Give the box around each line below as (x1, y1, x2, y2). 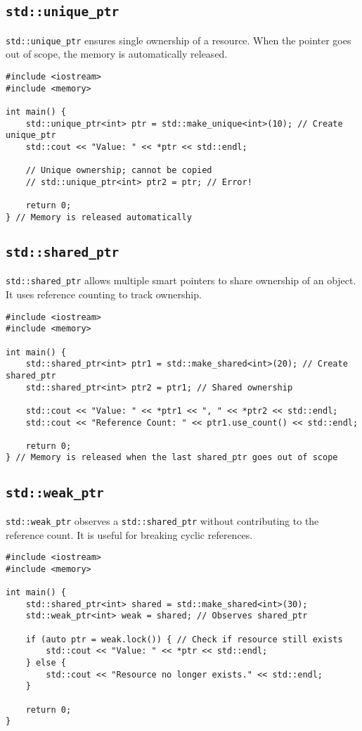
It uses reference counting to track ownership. (6, 287, 202, 301)
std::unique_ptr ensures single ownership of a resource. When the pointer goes (6, 32, 351, 47)
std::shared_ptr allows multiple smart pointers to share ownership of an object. (6, 273, 356, 288)
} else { (25, 658, 66, 668)
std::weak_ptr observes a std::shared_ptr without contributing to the (6, 513, 319, 528)
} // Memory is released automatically (6, 212, 192, 222)
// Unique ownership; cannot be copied (25, 165, 212, 176)
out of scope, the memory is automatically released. (6, 46, 228, 61)
